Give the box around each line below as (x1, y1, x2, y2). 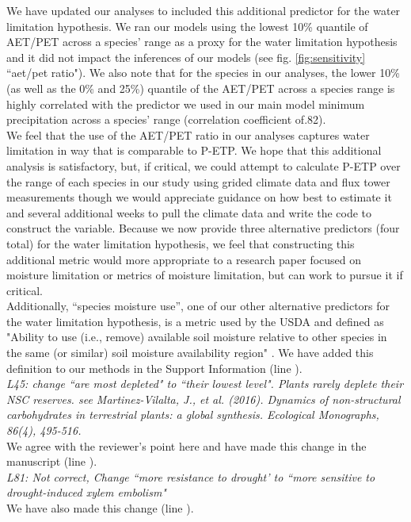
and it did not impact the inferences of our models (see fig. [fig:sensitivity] (6, 48, 366, 65)
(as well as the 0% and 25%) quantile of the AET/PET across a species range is (6, 79, 395, 96)
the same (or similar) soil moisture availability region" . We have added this (6, 344, 374, 361)
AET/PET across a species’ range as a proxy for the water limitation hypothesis (6, 33, 398, 50)
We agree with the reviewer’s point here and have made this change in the (6, 437, 367, 454)
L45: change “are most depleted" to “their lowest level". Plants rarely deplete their (6, 375, 404, 392)
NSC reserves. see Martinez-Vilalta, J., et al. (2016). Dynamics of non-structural (6, 390, 401, 407)
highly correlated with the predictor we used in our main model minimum (6, 95, 365, 112)
